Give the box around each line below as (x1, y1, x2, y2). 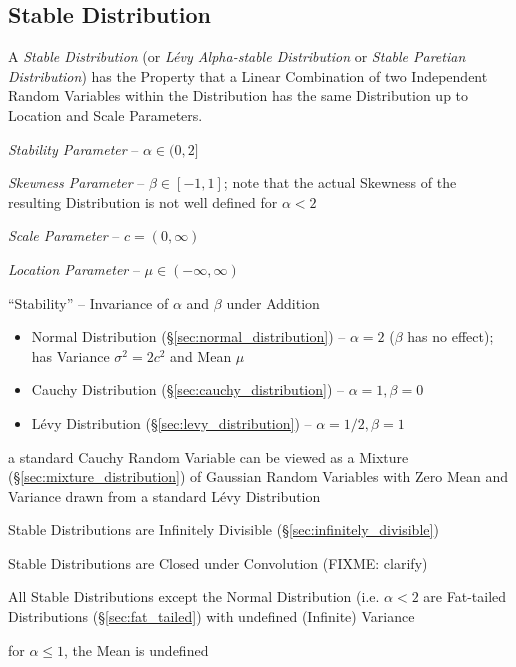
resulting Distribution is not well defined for (8, 191, 278, 212)
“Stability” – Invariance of (8, 292, 169, 313)
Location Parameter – (8, 258, 140, 279)
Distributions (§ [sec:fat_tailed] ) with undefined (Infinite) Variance (8, 606, 415, 627)
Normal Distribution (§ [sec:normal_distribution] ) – (31, 326, 346, 347)
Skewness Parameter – (8, 172, 145, 193)
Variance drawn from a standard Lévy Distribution (8, 485, 321, 506)
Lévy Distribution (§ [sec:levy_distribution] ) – (31, 412, 312, 433)
